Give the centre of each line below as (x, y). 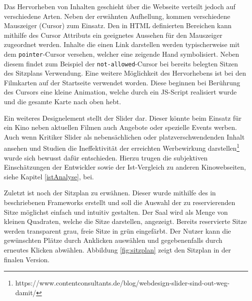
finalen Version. (27, 259)
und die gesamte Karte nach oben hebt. (63, 102)
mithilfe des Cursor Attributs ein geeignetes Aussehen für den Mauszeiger (113, 35)
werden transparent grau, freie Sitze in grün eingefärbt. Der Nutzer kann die (118, 230)
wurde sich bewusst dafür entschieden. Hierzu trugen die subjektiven (106, 157)
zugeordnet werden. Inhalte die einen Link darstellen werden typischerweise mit (122, 44)
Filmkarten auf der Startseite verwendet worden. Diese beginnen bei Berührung (122, 82)
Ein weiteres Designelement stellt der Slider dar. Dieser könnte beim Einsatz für (123, 118)
